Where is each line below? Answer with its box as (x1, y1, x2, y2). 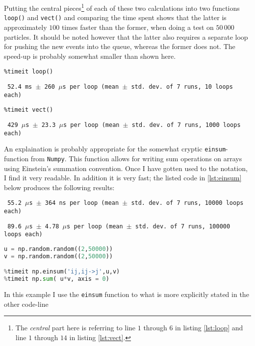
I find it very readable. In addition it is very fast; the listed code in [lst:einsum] (4, 173, 242, 183)
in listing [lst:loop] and (175, 322, 243, 333)
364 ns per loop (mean (45, 199, 119, 207)
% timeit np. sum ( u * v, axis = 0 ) (4, 275, 109, 283)
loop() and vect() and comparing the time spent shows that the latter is (4, 12, 227, 23)
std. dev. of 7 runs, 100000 (135, 222, 230, 230)
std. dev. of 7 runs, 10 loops (131, 83, 233, 90)
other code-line (4, 298, 49, 309)
